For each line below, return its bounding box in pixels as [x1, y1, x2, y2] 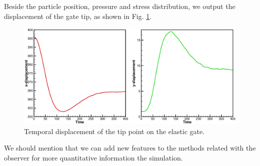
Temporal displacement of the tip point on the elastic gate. [24, 126, 205, 136]
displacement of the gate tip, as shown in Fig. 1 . [4, 10, 152, 21]
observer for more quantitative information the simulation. [4, 152, 183, 163]
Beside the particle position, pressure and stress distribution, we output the [4, 1, 235, 11]
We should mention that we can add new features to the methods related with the [4, 143, 256, 153]
